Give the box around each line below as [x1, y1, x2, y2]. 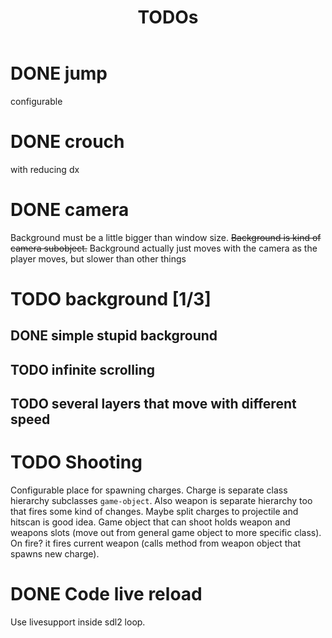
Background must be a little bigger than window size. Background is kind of [10, 231, 322, 243]
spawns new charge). [10, 548, 100, 560]
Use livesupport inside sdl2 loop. [10, 616, 146, 628]
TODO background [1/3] [10, 288, 212, 310]
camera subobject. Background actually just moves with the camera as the [10, 242, 318, 254]
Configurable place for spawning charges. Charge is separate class [10, 484, 288, 496]
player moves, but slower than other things [10, 252, 187, 265]
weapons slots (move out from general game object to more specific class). [10, 527, 322, 539]
